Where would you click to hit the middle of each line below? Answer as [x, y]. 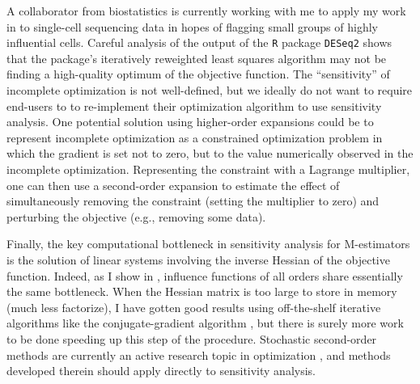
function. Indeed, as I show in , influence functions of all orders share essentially [205, 275]
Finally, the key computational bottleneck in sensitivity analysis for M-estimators [208, 244]
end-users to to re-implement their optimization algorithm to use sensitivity [194, 105]
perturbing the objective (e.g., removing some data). [136, 216]
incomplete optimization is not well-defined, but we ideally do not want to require [210, 90]
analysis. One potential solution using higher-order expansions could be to [190, 122]
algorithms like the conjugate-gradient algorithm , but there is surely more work [205, 323]
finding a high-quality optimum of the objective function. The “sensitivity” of [198, 74]
